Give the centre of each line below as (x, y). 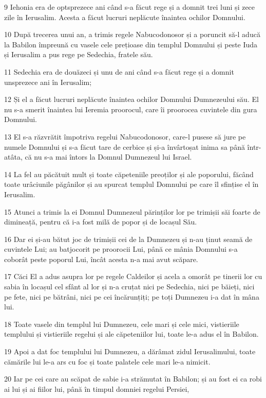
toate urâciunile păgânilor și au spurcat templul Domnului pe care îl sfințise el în (131, 184)
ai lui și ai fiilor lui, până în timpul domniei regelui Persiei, (97, 388)
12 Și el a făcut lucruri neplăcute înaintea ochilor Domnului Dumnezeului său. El (131, 99)
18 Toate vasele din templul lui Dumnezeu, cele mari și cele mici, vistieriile (122, 324)
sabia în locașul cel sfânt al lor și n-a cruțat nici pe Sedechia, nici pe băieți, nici (129, 287)
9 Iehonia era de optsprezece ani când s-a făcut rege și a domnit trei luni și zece (130, 7)
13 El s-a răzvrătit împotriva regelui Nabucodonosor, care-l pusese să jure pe (125, 136)
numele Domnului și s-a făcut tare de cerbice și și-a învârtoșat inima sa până (125, 146)
